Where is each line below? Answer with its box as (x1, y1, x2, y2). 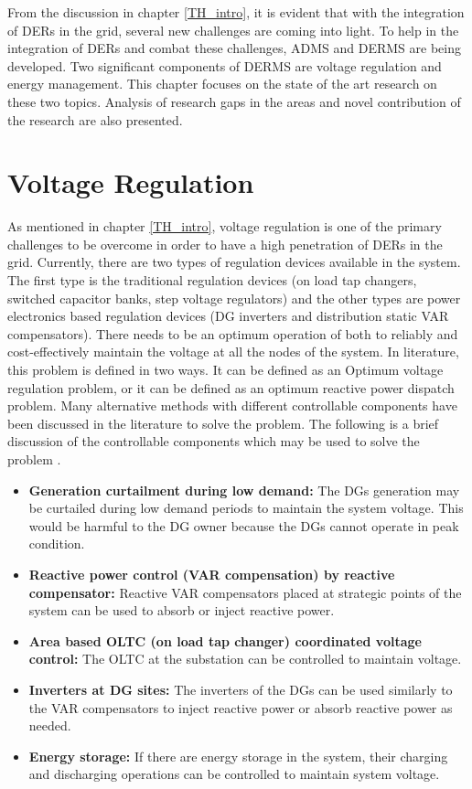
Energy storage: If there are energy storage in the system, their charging (28, 746, 448, 765)
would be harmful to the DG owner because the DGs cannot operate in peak (28, 516, 459, 535)
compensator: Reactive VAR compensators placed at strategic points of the (28, 582, 462, 602)
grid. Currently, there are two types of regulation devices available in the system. (7, 252, 461, 272)
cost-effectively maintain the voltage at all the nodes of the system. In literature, (7, 342, 459, 361)
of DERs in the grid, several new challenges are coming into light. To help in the (7, 20, 459, 39)
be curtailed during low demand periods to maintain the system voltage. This (28, 498, 464, 517)
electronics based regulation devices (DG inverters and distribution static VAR (7, 306, 449, 325)
